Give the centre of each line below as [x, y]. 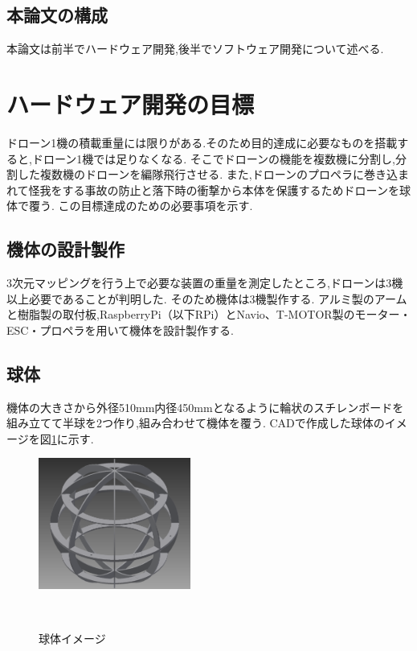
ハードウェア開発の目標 [131, 103]
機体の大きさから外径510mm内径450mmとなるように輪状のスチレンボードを [205, 407]
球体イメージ [72, 639]
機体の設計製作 [65, 249]
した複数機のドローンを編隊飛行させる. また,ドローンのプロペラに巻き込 [208, 174]
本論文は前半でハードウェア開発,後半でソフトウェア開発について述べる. [195, 49]
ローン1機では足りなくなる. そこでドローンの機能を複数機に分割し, [219, 158]
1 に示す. [72, 438]
